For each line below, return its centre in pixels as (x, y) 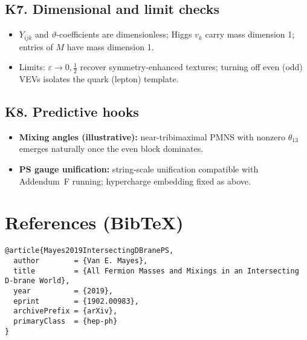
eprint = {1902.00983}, (76, 301)
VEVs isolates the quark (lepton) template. (99, 79)
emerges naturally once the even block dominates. (111, 149)
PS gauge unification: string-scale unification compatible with (139, 169)
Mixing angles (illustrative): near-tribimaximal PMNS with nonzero (152, 136)
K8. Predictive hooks (72, 112)
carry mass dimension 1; (250, 34)
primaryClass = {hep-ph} (66, 321)
